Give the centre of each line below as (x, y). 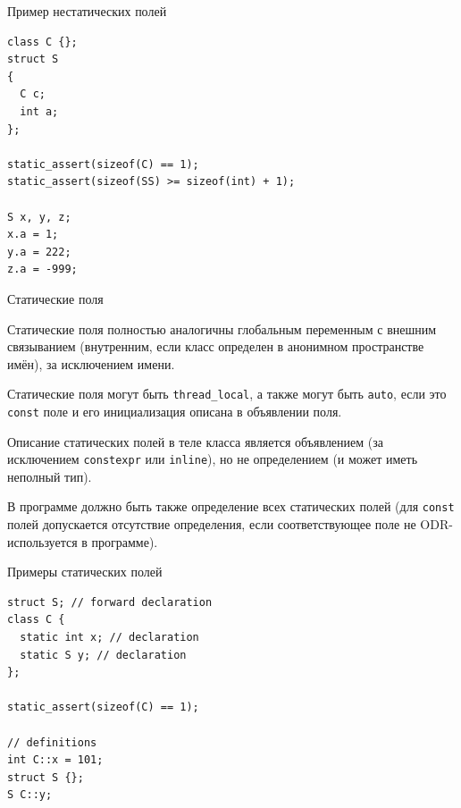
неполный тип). (50, 476)
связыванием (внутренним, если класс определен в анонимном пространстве (216, 346)
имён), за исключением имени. (91, 363)
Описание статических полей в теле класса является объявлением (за (195, 441)
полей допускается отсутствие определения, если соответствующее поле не (212, 524)
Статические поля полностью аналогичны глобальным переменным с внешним (222, 328)
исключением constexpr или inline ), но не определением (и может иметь (213, 459)
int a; (39, 111)
